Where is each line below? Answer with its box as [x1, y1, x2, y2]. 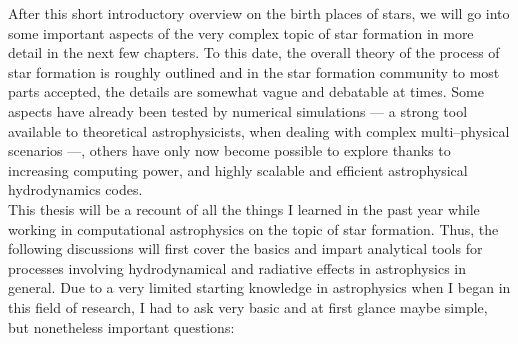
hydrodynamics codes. [8, 179, 143, 200]
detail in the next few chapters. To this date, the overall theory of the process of [8, 42, 500, 63]
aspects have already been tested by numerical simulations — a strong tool [8, 100, 468, 121]
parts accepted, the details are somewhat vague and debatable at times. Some [8, 81, 484, 102]
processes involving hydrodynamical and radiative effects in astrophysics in [8, 257, 467, 278]
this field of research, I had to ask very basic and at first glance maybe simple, [8, 296, 488, 317]
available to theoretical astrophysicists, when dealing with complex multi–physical [8, 120, 510, 141]
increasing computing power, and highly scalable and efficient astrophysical [8, 159, 468, 180]
